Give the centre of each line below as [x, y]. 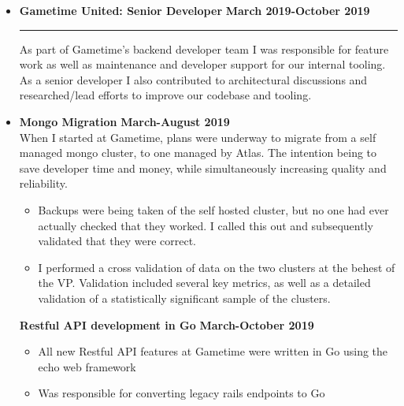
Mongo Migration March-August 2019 [124, 121]
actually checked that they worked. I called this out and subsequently [206, 225]
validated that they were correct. [117, 241]
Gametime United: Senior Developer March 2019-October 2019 [195, 10]
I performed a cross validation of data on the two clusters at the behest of [217, 267]
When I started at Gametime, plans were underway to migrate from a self [198, 137]
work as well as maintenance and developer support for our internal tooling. [202, 64]
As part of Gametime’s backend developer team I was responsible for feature [204, 48]
